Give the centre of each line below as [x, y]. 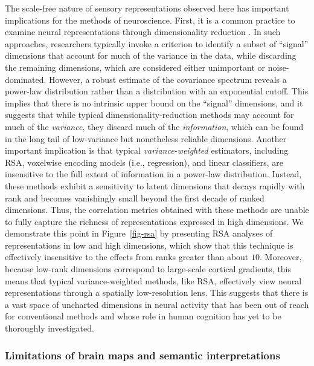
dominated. [26, 79]
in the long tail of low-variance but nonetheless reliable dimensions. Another [146, 138]
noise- [278, 67]
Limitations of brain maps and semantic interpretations [143, 355]
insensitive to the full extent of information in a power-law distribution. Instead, [153, 174]
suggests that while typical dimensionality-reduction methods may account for [149, 115]
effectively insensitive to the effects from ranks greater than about [127, 257]
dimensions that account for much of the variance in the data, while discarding [151, 55]
